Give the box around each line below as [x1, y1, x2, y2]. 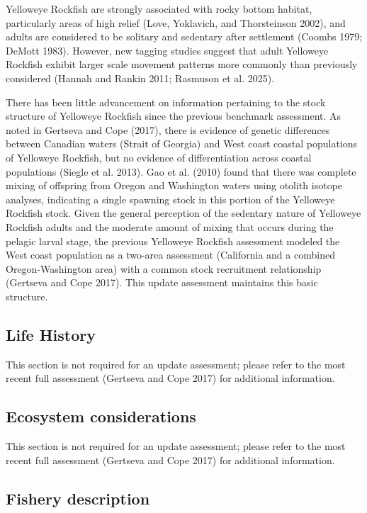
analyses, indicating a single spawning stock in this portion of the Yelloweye [6, 191, 335, 206]
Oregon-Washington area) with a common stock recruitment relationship [6, 261, 322, 276]
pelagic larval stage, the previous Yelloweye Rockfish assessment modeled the [6, 233, 340, 248]
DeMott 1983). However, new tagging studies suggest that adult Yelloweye [6, 43, 329, 57]
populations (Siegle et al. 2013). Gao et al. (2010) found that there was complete [6, 164, 356, 179]
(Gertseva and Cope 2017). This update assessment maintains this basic [6, 275, 318, 290]
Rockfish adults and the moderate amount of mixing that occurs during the [6, 219, 334, 234]
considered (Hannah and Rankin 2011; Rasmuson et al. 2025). [6, 70, 275, 85]
